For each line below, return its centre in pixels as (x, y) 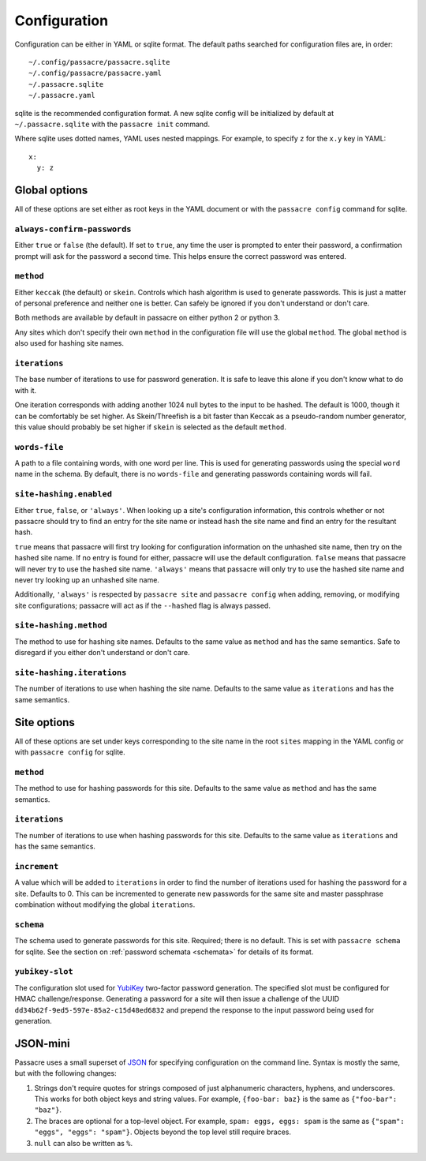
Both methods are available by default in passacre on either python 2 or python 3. (147, 318)
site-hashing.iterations (71, 673)
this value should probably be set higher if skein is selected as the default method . (151, 427)
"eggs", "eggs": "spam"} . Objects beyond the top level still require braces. (163, 1132)
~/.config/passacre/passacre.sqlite (99, 62)
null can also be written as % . (84, 1143)
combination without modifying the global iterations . (105, 904)
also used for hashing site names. (69, 343)
